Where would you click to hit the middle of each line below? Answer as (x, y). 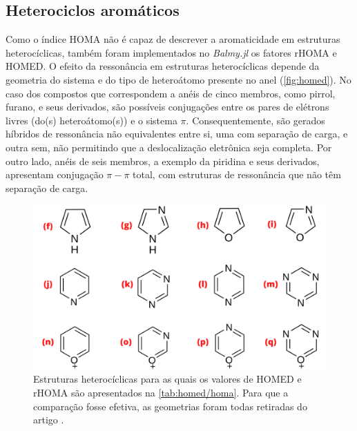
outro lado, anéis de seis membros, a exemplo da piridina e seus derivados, (163, 161)
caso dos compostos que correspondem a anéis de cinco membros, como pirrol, (171, 93)
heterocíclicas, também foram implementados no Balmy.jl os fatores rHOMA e (171, 52)
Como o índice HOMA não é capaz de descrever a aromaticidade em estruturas (173, 39)
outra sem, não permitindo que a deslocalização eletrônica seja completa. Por (169, 147)
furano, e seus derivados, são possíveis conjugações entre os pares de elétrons (167, 107)
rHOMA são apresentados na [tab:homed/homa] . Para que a (161, 393)
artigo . (49, 420)
